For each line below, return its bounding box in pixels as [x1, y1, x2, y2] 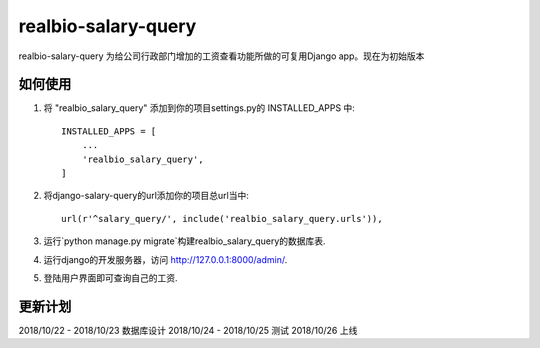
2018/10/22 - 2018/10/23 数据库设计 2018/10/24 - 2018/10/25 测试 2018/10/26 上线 [18, 324, 358, 336]
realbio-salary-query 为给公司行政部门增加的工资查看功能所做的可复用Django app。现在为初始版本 [18, 50, 425, 62]
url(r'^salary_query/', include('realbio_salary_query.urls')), [61, 213, 384, 224]
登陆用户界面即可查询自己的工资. [43, 271, 179, 284]
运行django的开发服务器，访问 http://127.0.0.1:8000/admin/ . [43, 253, 288, 265]
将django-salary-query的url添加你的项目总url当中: [43, 190, 249, 202]
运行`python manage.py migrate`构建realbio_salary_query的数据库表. [43, 235, 326, 247]
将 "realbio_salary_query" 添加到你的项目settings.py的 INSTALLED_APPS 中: [43, 102, 355, 114]
